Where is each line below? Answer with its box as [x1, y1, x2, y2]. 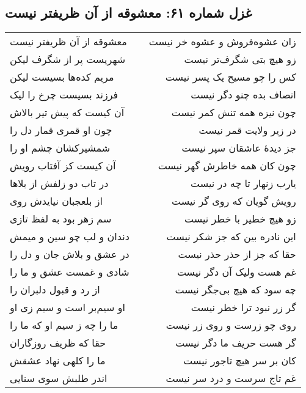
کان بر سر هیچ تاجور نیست [183, 353, 296, 368]
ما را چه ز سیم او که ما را [10, 318, 118, 332]
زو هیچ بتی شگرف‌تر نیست [184, 52, 296, 67]
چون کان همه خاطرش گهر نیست [158, 158, 296, 173]
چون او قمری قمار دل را [10, 123, 112, 138]
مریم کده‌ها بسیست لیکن [10, 70, 114, 84]
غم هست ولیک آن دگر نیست [177, 265, 296, 279]
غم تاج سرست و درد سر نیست [166, 371, 296, 386]
